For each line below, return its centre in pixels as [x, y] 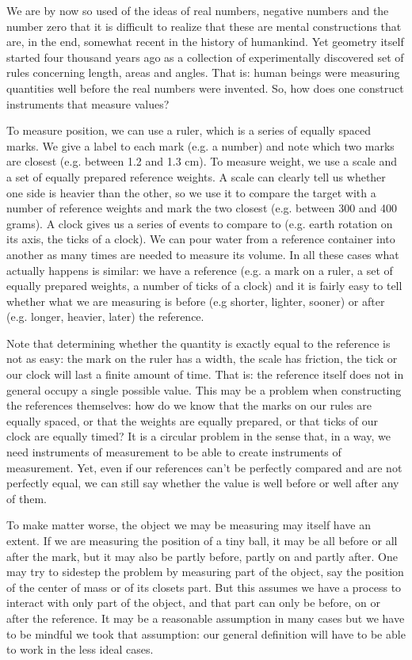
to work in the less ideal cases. [80, 649]
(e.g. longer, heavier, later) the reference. [105, 317]
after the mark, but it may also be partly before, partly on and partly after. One [202, 556]
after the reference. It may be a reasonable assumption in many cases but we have [206, 618]
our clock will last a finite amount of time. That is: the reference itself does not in [205, 374]
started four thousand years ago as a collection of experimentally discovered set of [205, 57]
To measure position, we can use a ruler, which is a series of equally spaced [189, 130]
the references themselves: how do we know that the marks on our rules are [189, 405]
